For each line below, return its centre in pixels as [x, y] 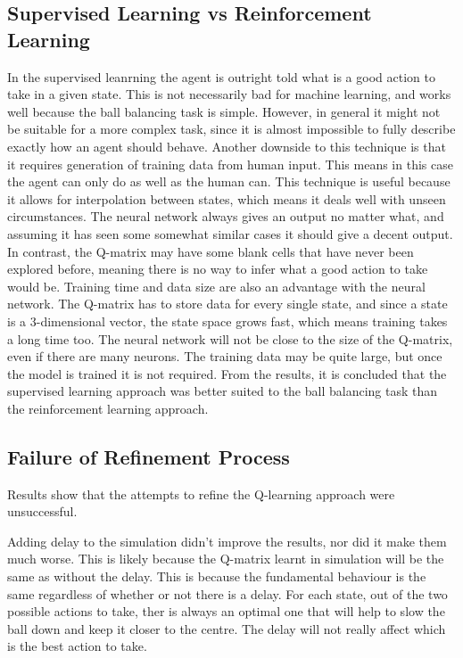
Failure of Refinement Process [149, 456]
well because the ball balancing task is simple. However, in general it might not [224, 111]
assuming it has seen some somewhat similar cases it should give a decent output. [230, 233]
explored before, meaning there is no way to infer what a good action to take [218, 269]
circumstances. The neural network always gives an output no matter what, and [226, 216]
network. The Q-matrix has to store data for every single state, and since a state [227, 304]
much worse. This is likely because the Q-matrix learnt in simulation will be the [226, 559]
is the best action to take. [77, 646]
